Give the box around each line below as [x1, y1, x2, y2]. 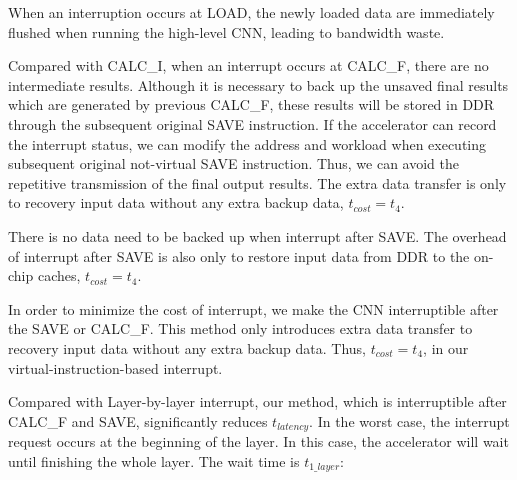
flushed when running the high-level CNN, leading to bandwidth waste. [8, 21, 445, 42]
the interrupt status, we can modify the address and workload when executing [8, 133, 487, 154]
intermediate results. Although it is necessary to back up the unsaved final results [8, 74, 509, 95]
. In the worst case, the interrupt [309, 410, 510, 431]
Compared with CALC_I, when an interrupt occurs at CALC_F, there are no [8, 55, 489, 76]
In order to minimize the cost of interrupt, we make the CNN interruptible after [8, 298, 499, 319]
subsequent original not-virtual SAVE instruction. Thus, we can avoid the [8, 153, 459, 174]
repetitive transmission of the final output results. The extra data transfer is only [8, 172, 507, 193]
